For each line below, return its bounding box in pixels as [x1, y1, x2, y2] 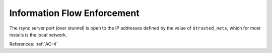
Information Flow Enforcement [9, 7, 140, 18]
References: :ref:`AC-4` [9, 41, 58, 47]
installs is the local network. [9, 31, 67, 37]
